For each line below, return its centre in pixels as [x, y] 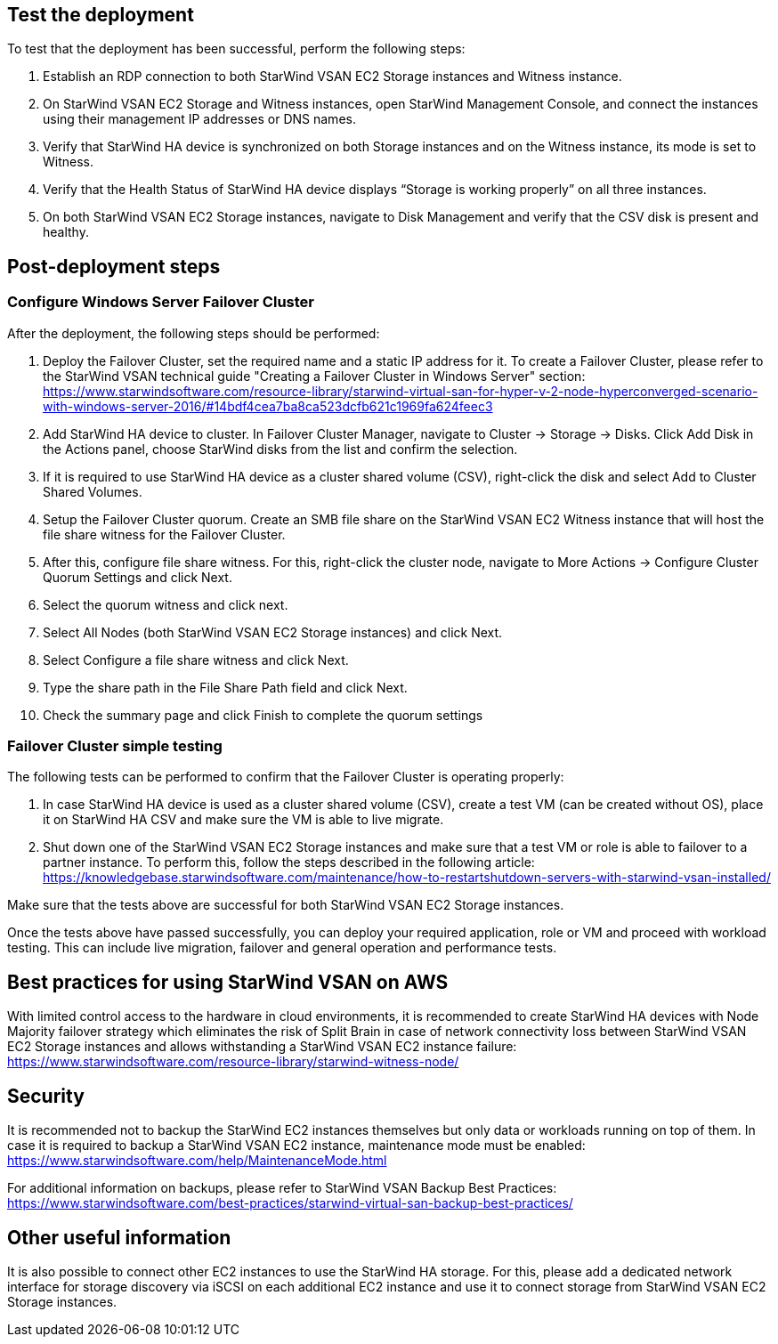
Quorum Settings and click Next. [138, 577]
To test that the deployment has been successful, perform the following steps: [236, 49]
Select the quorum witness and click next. [166, 604]
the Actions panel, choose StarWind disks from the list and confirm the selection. [280, 449]
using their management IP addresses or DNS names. [199, 119]
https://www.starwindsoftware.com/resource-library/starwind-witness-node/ [233, 1062]
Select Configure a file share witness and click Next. [196, 660]
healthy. [66, 232]
